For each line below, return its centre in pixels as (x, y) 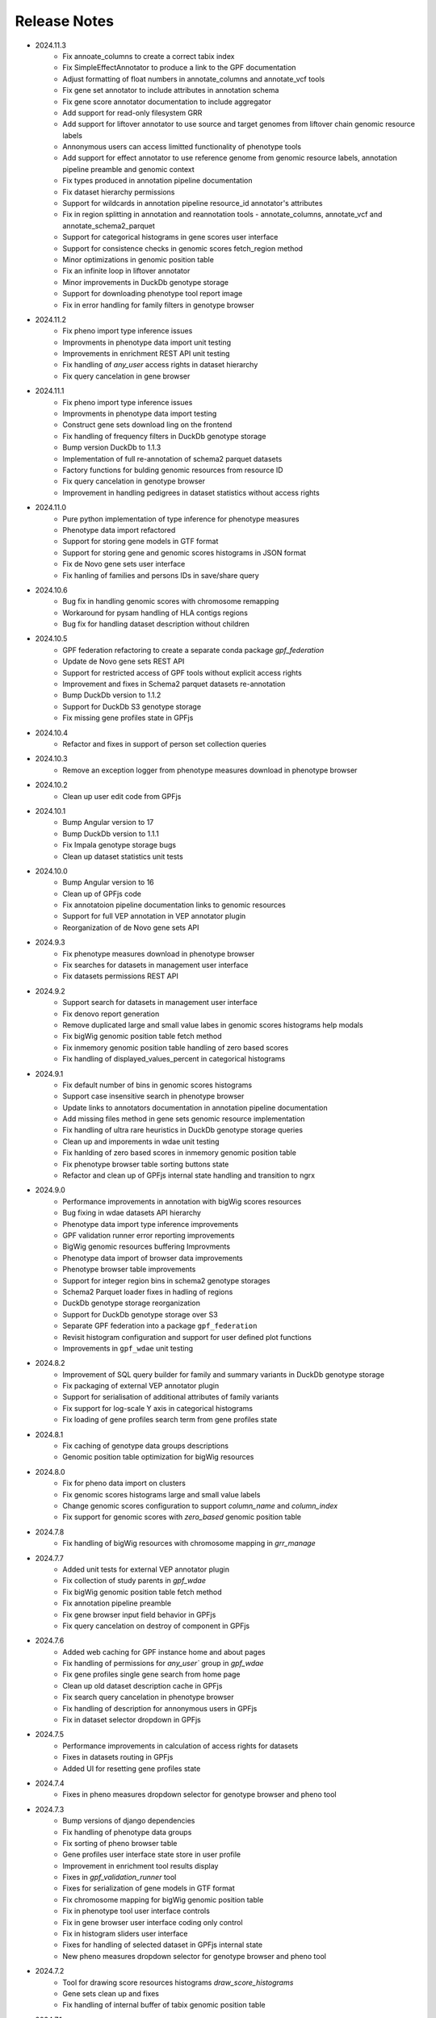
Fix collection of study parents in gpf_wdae (134, 1580)
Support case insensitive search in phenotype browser (153, 1096)
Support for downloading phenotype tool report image (153, 294)
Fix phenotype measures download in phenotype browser (159, 953)
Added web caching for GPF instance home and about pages (164, 1652)
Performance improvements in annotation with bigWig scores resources (182, 1201)
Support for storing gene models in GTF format (140, 542)
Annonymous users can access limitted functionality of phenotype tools (182, 147)
